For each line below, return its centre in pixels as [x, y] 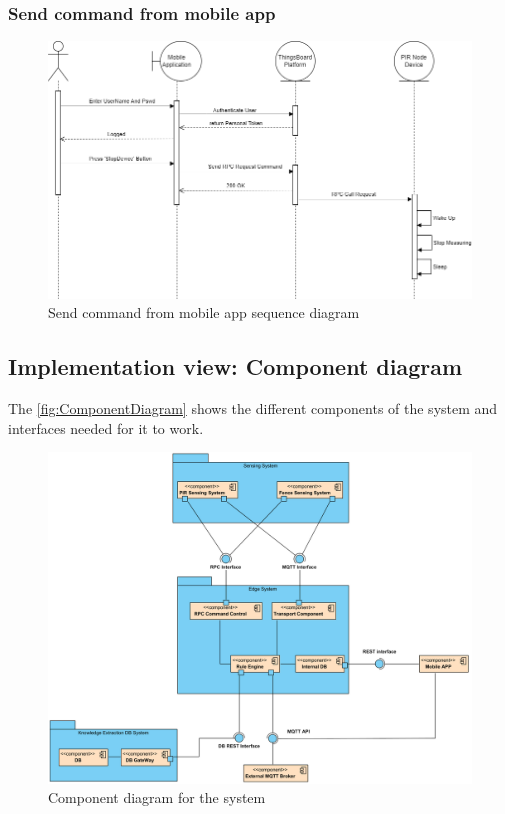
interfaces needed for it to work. [106, 427]
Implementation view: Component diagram [235, 366]
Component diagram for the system [157, 797]
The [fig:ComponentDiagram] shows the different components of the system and [253, 408]
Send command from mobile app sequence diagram [204, 312]
